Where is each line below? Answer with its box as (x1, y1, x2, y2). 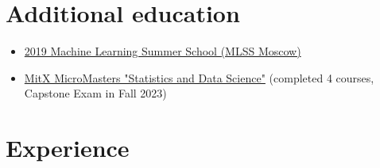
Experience (6, 132, 130, 164)
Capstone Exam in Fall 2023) (24, 85, 167, 101)
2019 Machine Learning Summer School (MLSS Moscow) (24, 43, 301, 59)
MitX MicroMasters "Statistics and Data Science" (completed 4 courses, (24, 69, 374, 86)
